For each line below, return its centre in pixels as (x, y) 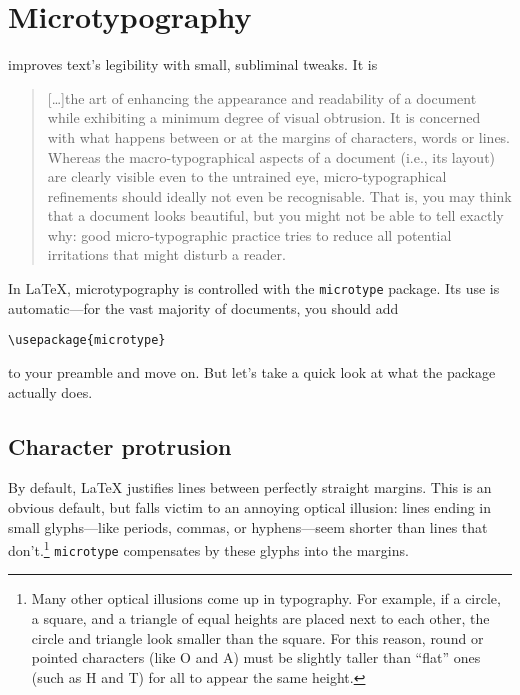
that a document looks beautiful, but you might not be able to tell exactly (275, 215)
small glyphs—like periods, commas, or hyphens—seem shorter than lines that (248, 526)
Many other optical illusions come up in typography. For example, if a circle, (266, 598)
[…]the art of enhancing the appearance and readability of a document (262, 97)
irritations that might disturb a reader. (166, 254)
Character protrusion (120, 445)
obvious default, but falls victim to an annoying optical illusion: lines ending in (249, 506)
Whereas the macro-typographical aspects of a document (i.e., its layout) (271, 156)
